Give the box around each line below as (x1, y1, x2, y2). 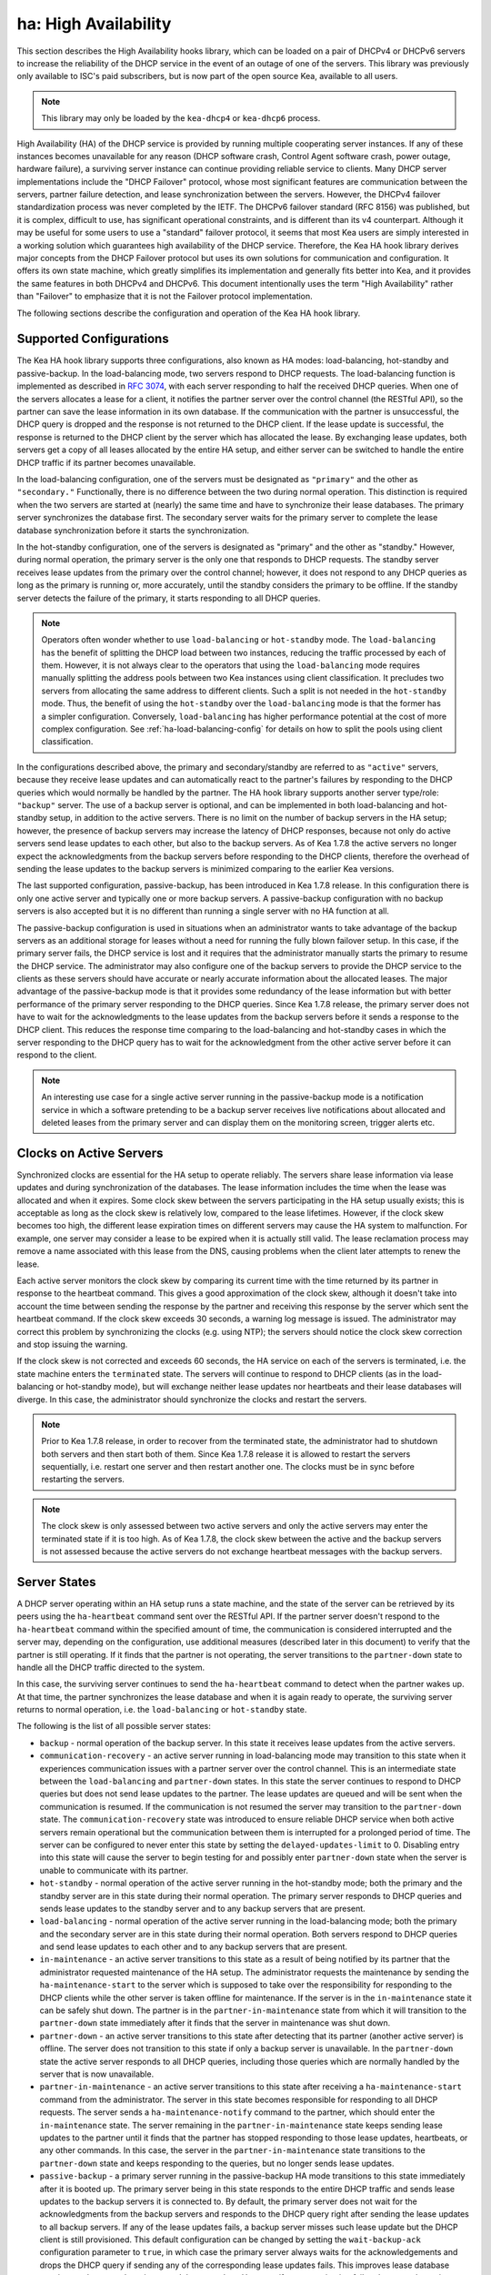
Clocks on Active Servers (16, 1145, 164, 1160)
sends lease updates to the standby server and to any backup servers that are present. (39, 1903, 366, 1914)
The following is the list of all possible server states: (16, 1721, 211, 1732)
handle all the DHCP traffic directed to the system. (16, 1662, 205, 1673)
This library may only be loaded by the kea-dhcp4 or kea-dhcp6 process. (41, 113, 321, 124)
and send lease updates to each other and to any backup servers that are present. (39, 1941, 348, 1952)
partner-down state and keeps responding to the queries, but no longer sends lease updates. (39, 2158, 395, 2169)
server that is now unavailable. (39, 2068, 155, 2079)
